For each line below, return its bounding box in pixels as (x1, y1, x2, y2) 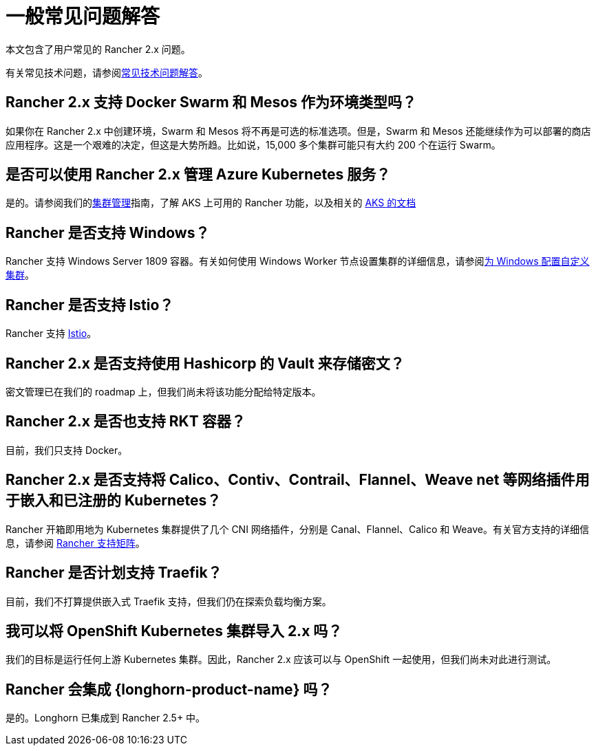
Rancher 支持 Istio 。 (6, 327, 97, 340)
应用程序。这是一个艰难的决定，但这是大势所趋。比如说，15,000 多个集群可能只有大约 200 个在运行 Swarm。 (6, 138, 501, 151)
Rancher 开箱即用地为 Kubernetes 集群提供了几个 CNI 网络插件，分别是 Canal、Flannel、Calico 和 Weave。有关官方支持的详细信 (6, 523, 589, 535)
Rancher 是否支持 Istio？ (6, 296, 174, 314)
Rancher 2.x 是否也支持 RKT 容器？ (6, 413, 246, 431)
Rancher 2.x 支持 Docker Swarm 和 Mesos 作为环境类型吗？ (6, 94, 416, 111)
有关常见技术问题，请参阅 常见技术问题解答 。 (6, 66, 208, 78)
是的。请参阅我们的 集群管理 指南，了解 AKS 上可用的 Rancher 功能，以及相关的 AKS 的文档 (6, 197, 416, 209)
